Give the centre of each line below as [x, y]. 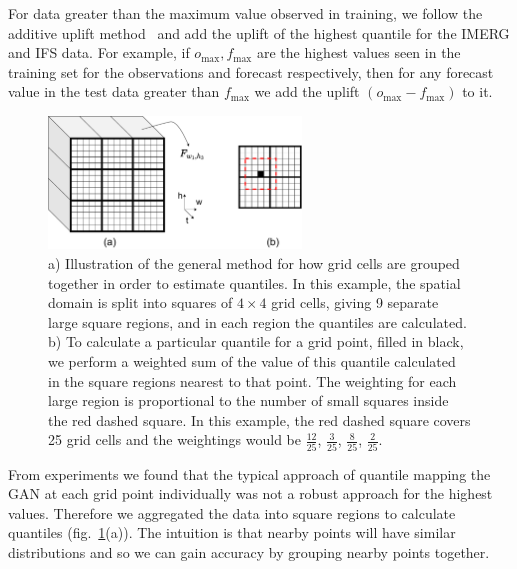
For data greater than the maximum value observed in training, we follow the [245, 13]
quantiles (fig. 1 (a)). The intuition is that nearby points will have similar [232, 532]
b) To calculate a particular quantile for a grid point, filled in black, [256, 341]
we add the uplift [307, 91]
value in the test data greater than [114, 91]
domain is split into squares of [140, 302]
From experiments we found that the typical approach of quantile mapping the [249, 473]
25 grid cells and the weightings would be [174, 439]
